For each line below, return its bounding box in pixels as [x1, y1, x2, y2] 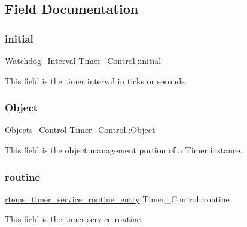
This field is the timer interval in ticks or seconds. [5, 74, 187, 87]
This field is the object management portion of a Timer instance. [5, 144, 243, 156]
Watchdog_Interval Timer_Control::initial [5, 55, 161, 66]
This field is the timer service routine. [5, 213, 143, 225]
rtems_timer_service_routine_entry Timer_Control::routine [5, 192, 230, 205]
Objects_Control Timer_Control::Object [5, 123, 155, 136]
